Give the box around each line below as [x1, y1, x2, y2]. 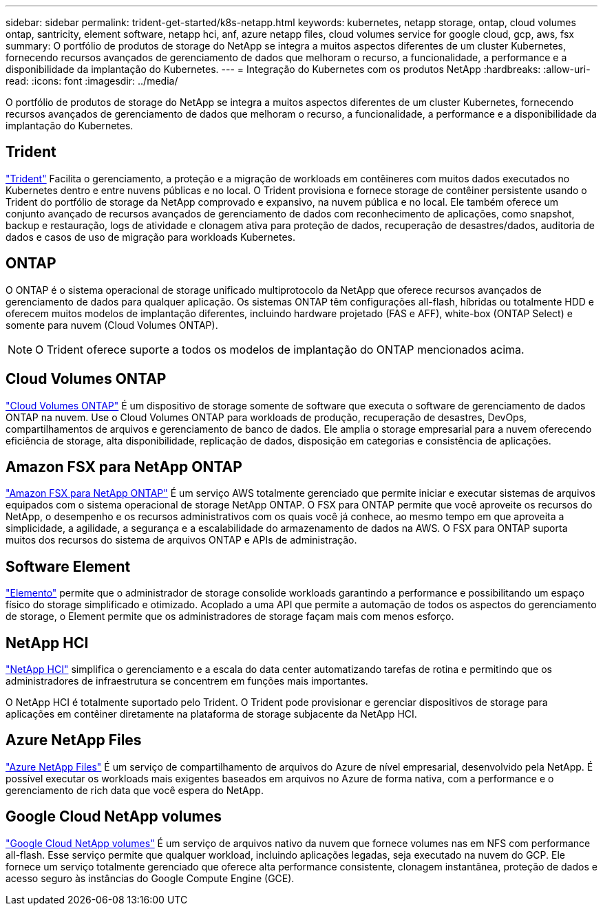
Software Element [6, 557, 131, 575]
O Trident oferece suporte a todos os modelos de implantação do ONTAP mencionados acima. [35, 342, 525, 356]
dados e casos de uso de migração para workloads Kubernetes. [6, 231, 295, 243]
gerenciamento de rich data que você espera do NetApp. [6, 784, 264, 796]
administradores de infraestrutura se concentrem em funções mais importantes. [6, 675, 368, 687]
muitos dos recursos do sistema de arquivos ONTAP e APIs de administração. [6, 534, 357, 546]
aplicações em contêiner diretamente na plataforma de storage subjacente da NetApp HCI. [6, 708, 417, 720]
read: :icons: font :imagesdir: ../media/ [6, 75, 178, 87]
